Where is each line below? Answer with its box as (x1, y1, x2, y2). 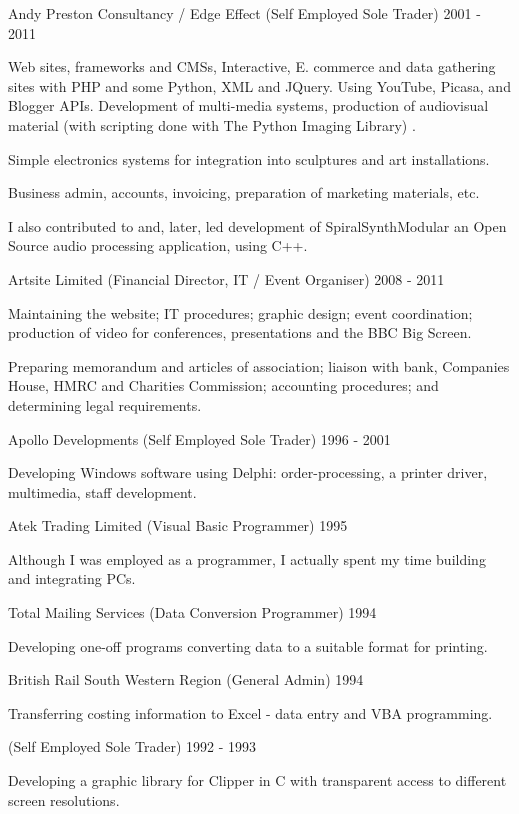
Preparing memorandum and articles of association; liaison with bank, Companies (8, 355, 510, 376)
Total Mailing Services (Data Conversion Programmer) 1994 (8, 602, 377, 623)
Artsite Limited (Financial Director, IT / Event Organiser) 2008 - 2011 (8, 268, 445, 289)
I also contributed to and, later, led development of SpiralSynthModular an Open (8, 215, 507, 236)
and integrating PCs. (8, 568, 136, 589)
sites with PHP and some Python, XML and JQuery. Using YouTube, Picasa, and (8, 75, 511, 96)
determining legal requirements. (8, 394, 202, 415)
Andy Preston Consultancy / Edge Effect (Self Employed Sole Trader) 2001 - (8, 3, 481, 23)
